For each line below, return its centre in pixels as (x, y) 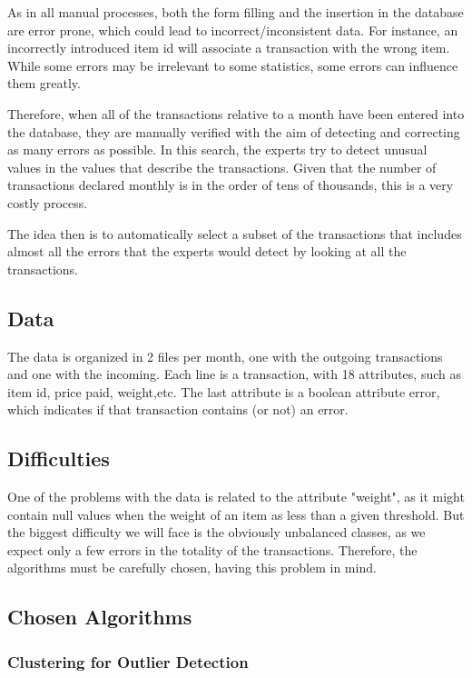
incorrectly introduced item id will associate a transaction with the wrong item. (229, 48)
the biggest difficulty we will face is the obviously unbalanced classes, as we (216, 532)
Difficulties (59, 459)
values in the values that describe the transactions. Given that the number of (222, 167)
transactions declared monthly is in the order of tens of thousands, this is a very (231, 185)
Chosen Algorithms (100, 617)
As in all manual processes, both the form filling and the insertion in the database (236, 12)
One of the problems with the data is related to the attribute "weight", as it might (236, 497)
